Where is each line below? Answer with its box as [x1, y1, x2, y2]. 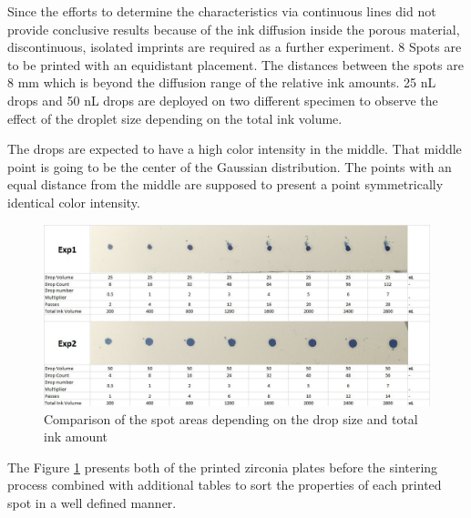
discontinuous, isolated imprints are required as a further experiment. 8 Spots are [7, 37, 462, 56]
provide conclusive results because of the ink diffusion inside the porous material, [7, 19, 460, 38]
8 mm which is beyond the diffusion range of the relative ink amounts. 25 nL [7, 73, 436, 92]
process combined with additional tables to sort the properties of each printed [7, 475, 442, 494]
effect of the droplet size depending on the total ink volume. [7, 108, 343, 127]
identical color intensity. [7, 192, 140, 211]
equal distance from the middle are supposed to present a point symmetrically [7, 175, 444, 194]
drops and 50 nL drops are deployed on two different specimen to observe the [7, 90, 438, 109]
